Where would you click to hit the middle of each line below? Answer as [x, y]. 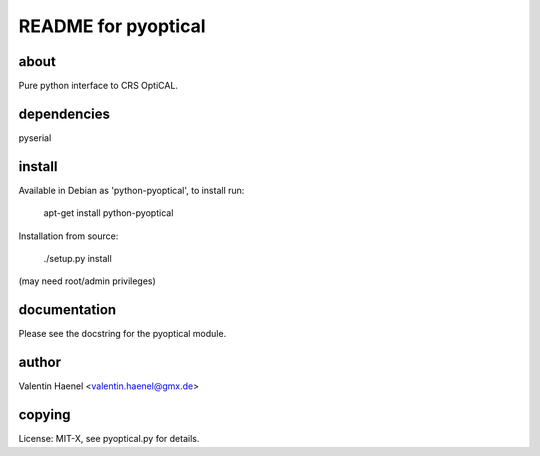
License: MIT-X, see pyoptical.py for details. [109, 439]
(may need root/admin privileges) [87, 281]
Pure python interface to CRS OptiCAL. [98, 86]
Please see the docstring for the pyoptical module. [122, 334]
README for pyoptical [112, 26]
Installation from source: [68, 236]
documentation [67, 310]
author [40, 362]
